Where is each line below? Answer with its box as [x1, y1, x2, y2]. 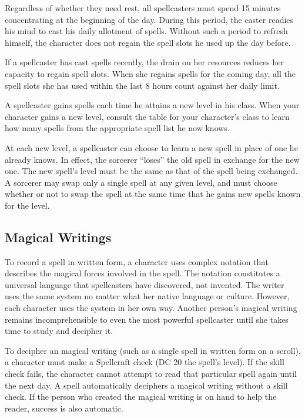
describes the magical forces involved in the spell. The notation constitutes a [5, 267, 280, 279]
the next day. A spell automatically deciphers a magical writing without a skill [5, 379, 288, 391]
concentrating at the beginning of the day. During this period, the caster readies [5, 13, 294, 25]
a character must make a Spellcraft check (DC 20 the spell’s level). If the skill [5, 356, 284, 368]
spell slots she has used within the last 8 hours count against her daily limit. [5, 79, 280, 91]
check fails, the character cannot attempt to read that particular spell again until [5, 367, 297, 380]
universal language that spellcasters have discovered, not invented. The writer [5, 278, 284, 290]
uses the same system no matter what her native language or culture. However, [5, 290, 290, 302]
